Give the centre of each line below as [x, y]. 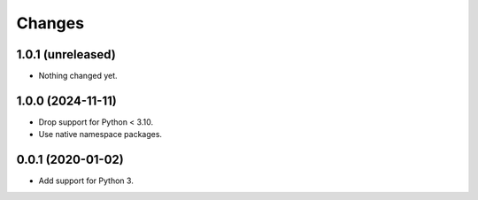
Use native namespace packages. [100, 135]
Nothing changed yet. [78, 76]
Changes [50, 23]
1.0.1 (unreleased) [66, 54]
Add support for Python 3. [86, 181]
